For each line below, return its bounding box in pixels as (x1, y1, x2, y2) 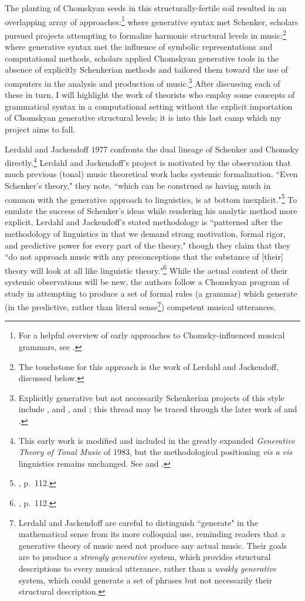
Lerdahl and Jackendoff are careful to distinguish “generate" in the (18, 516, 258, 528)
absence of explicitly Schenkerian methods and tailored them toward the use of (5, 63, 288, 76)
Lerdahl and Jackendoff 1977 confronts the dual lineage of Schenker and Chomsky (5, 142, 299, 155)
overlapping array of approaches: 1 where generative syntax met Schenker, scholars (5, 13, 299, 28)
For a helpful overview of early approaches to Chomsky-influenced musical (18, 329, 285, 341)
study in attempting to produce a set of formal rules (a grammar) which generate (5, 287, 297, 299)
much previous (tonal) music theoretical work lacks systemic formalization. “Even (5, 168, 298, 180)
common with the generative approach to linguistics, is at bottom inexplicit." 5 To (5, 191, 297, 205)
